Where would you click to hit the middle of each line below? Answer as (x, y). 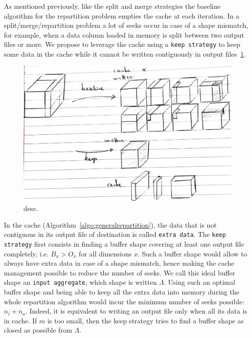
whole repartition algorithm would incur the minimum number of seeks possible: (124, 301)
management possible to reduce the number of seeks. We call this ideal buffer (120, 272)
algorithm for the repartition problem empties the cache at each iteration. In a (122, 15)
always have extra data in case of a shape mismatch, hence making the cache (119, 263)
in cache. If (21, 320)
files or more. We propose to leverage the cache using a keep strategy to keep (122, 44)
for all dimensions (105, 253)
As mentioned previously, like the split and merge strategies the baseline (112, 6)
